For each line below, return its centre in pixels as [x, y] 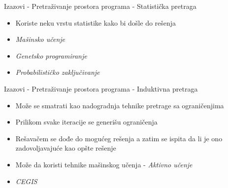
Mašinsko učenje [40, 39]
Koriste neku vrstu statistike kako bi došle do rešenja [96, 22]
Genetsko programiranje [51, 55]
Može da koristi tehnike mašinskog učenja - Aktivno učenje [104, 164]
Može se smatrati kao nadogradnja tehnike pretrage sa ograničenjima [120, 105]
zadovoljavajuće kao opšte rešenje [66, 148]
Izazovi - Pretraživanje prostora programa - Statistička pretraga [100, 6]
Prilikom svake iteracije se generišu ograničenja [86, 122]
